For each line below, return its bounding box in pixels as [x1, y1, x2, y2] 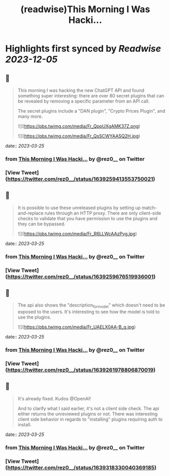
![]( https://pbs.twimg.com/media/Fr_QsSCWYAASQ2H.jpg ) [17, 133, 141, 139]
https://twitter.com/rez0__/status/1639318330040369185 [7, 464, 155, 471]
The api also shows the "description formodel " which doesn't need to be [17, 302, 165, 310]
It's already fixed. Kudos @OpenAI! [17, 395, 91, 401]
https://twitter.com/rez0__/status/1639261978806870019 [7, 366, 154, 373]
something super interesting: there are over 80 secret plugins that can [17, 93, 164, 98]
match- [142, 205, 157, 211]
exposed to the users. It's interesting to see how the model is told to [17, 309, 160, 315]
